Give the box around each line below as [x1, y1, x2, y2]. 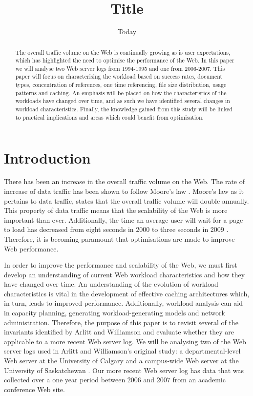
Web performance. [4, 243, 59, 253]
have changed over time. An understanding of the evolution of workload [4, 279, 218, 289]
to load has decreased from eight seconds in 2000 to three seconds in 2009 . [4, 224, 229, 234]
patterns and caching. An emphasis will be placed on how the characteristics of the [15, 88, 227, 97]
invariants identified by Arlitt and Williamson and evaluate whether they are [4, 327, 234, 337]
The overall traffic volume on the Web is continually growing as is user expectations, [15, 48, 231, 56]
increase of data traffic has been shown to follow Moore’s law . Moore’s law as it [4, 186, 244, 196]
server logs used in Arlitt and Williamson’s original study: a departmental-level [4, 346, 241, 356]
